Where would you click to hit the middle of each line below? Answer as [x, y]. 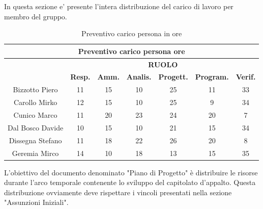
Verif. [246, 77]
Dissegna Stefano [35, 140]
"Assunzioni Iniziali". [36, 202]
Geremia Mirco [35, 153]
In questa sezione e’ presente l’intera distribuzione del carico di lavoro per [119, 6]
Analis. [139, 77]
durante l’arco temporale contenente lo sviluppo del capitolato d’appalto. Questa [130, 182]
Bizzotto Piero [35, 89]
